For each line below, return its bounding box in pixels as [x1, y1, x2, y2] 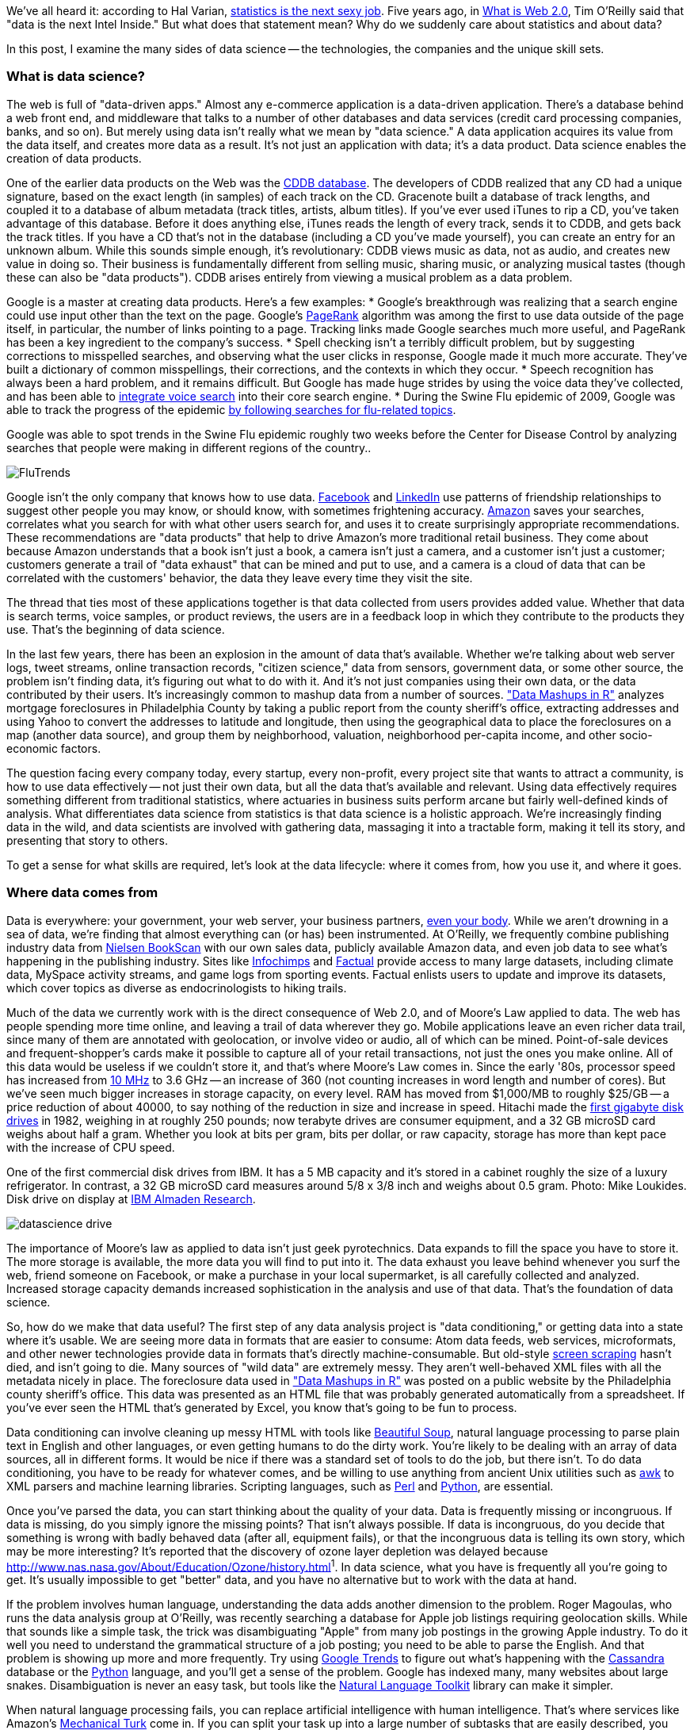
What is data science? [6, 68, 145, 85]
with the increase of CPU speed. [6, 1140, 175, 1154]
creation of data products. [6, 151, 142, 165]
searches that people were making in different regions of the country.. [6, 440, 372, 455]
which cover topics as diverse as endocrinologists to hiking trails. [6, 980, 347, 995]
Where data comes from [6, 884, 158, 901]
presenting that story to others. [6, 833, 169, 847]
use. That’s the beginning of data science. [6, 622, 225, 636]
